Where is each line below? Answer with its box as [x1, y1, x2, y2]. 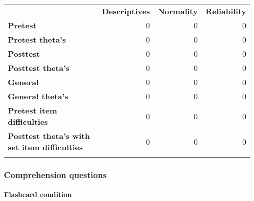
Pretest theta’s [8, 34, 66, 45]
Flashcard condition [4, 189, 72, 200]
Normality [157, 5, 198, 17]
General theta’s [8, 90, 68, 102]
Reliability [205, 5, 246, 17]
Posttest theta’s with [8, 130, 90, 141]
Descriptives [102, 5, 150, 17]
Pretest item [8, 105, 57, 116]
